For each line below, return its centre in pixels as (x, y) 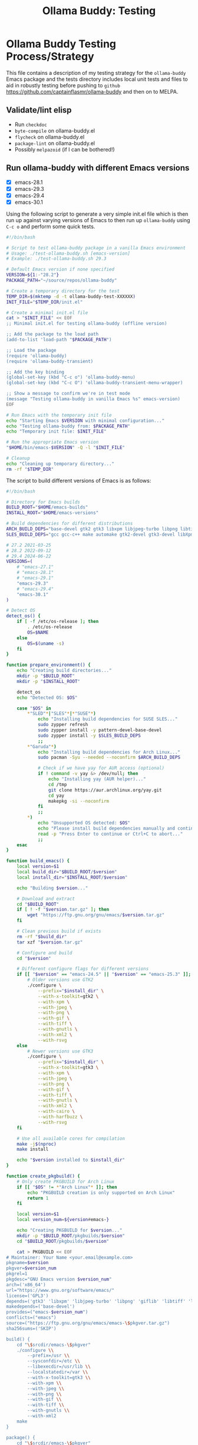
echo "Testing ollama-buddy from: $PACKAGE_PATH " (68, 426)
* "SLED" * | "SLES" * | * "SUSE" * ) (62, 714)
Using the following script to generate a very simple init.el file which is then (97, 214)
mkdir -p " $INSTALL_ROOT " (49, 681)
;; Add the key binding (35, 372)
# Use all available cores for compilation (71, 1139)
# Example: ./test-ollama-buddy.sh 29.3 (57, 259)
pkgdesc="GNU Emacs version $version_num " (59, 1279)
